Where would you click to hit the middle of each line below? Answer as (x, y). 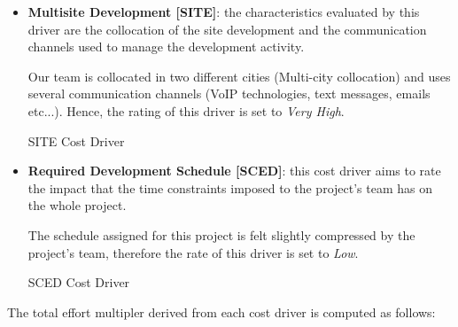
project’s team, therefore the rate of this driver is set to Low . (193, 252)
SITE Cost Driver (76, 140)
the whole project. (77, 205)
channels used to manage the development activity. (166, 47)
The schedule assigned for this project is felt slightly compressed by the (221, 234)
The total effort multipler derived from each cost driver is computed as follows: (221, 311)
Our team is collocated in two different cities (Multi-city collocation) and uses (239, 76)
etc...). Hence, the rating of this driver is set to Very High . (186, 110)
